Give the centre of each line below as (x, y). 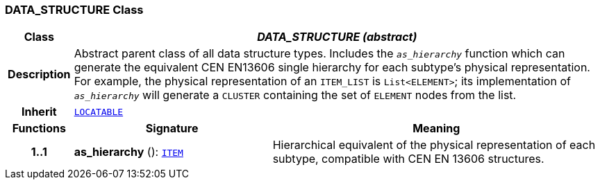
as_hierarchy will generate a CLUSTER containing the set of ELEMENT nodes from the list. (295, 95)
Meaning (436, 129)
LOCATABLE (99, 112)
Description (39, 74)
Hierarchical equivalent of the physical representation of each (434, 145)
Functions (39, 129)
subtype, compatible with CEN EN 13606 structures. (408, 159)
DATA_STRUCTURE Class (74, 10)
